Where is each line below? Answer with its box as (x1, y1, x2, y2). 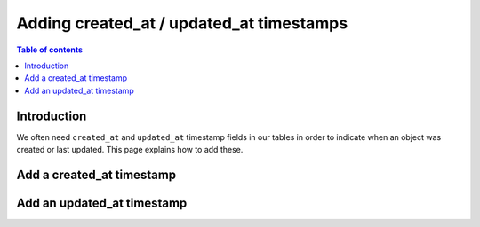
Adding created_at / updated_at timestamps (16, 13, 348, 33)
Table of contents (16, 44, 84, 55)
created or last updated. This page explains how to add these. (16, 145, 244, 155)
